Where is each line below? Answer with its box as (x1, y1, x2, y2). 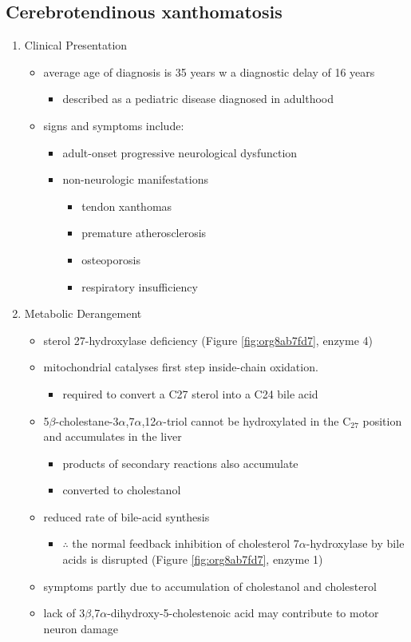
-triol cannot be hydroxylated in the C (163, 412, 351, 429)
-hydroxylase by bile (306, 535, 405, 552)
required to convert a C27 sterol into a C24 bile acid (62, 385, 318, 402)
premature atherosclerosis (81, 224, 207, 241)
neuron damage (43, 620, 118, 636)
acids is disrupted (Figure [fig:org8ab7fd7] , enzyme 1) (62, 551, 323, 568)
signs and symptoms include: (43, 117, 184, 133)
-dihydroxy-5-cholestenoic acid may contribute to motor (107, 604, 379, 621)
